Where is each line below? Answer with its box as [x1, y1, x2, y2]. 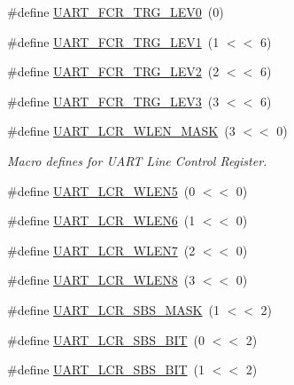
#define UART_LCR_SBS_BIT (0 [7, 330, 205, 349]
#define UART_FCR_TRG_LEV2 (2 [7, 62, 220, 81]
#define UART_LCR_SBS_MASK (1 [7, 300, 220, 318]
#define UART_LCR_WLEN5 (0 [7, 181, 196, 200]
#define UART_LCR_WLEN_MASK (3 [7, 122, 236, 140]
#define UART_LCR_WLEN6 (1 [7, 211, 196, 230]
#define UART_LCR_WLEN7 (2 [7, 240, 196, 259]
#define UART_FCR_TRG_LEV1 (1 [7, 32, 220, 51]
